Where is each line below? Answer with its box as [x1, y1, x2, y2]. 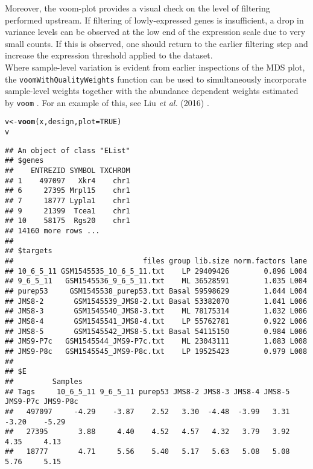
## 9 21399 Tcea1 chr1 [5, 206, 130, 215]
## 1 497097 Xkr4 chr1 [5, 176, 130, 185]
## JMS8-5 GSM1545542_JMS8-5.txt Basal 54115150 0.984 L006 [5, 327, 308, 336]
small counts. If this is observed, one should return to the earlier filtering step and [5, 37, 308, 49]
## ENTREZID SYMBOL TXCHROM [5, 166, 130, 175]
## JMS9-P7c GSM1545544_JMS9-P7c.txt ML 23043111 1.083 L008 [5, 337, 308, 346]
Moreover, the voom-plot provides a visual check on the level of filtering [5, 2, 270, 14]
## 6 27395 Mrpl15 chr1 [5, 186, 130, 195]
